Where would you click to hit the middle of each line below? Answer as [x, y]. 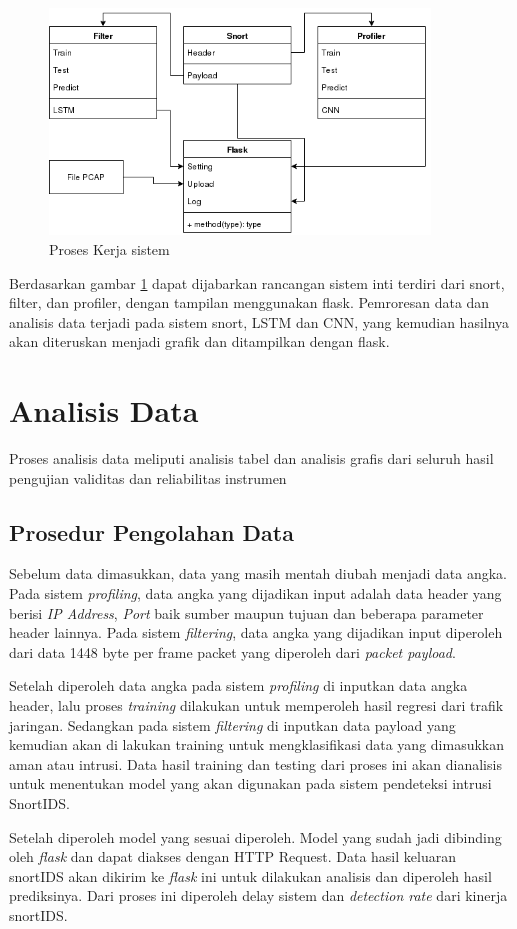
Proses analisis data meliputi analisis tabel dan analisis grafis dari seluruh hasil [251, 458]
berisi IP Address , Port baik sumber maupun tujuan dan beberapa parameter [246, 612]
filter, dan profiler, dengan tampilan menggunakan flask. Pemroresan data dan [249, 302]
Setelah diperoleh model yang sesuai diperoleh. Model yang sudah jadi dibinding [255, 836]
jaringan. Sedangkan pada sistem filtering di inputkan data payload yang [232, 724]
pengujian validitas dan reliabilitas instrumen [148, 477]
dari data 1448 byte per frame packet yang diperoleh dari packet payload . [232, 651]
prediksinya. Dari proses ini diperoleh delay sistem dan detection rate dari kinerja [258, 895]
